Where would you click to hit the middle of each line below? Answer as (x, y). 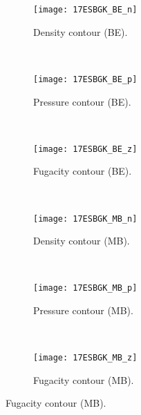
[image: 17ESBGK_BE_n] (85, 10)
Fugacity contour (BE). (83, 171)
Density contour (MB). (82, 241)
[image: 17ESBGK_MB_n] (85, 219)
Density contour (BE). (81, 31)
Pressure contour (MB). (83, 310)
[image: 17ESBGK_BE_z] (85, 149)
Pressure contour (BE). (82, 101)
